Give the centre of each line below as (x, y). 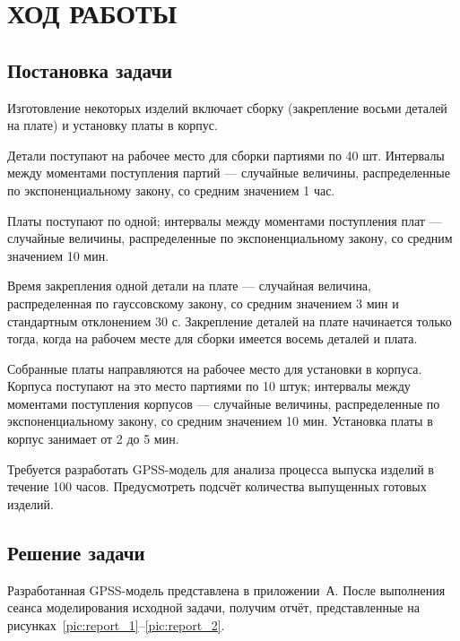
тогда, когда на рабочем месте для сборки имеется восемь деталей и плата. (213, 338)
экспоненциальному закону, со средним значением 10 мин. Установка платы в (220, 421)
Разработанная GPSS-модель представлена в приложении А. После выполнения (226, 589)
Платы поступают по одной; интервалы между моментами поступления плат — (225, 220)
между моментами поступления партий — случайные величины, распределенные (229, 173)
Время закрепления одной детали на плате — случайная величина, (189, 286)
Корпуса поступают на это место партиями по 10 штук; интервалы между (209, 386)
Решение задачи (76, 552)
